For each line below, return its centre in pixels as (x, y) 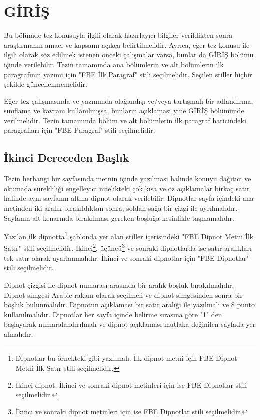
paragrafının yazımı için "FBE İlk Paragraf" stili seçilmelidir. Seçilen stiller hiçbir (128, 74)
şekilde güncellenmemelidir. (46, 84)
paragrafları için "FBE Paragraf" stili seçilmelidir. (80, 130)
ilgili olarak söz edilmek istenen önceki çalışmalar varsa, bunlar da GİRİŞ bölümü (129, 54)
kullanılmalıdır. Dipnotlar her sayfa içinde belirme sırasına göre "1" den (113, 314)
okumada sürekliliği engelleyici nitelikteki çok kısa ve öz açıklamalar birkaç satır (127, 188)
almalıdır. (19, 333)
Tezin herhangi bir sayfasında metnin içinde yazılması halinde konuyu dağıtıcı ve (128, 178)
